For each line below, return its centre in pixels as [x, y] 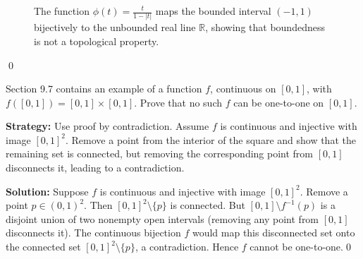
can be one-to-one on [279, 102]
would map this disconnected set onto [273, 233]
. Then [98, 205]
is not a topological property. [97, 41]
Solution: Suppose [47, 191]
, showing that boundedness [265, 27]
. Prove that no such [178, 102]
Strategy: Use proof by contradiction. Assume [107, 126]
